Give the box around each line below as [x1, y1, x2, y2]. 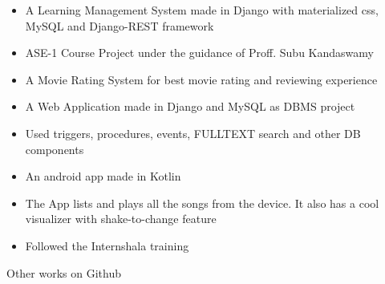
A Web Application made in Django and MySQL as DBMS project [25, 98, 355, 115]
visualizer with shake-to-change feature [25, 210, 217, 227]
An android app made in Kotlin [25, 168, 181, 185]
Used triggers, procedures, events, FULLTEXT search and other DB [25, 124, 361, 141]
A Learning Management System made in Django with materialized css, [25, 2, 379, 18]
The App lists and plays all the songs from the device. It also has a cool [25, 194, 379, 211]
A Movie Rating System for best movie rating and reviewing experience [25, 71, 378, 87]
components [25, 140, 84, 157]
